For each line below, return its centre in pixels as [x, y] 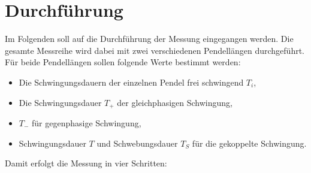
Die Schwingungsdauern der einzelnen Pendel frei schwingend [131, 82]
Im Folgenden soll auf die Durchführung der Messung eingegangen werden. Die [149, 39]
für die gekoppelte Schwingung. [249, 143]
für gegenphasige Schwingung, [87, 122]
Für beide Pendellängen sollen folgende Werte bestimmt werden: [123, 62]
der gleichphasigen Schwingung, [175, 102]
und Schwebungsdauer [137, 143]
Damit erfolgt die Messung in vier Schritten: [86, 163]
